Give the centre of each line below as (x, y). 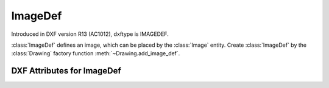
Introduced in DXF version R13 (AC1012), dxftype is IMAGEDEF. (90, 34)
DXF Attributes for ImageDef (66, 71)
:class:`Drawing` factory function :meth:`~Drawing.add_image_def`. (96, 53)
